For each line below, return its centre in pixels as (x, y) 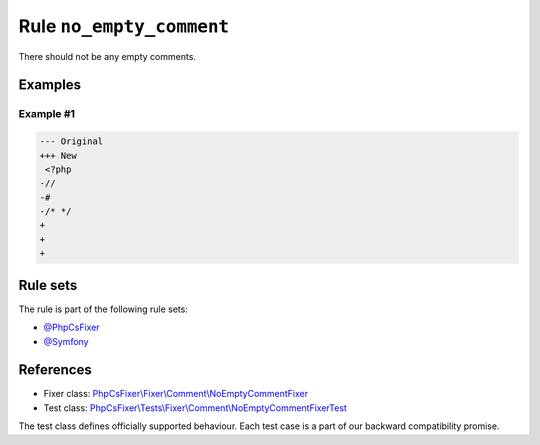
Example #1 (46, 114)
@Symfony (66, 341)
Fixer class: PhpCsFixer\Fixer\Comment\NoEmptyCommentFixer (176, 394)
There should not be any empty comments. (107, 56)
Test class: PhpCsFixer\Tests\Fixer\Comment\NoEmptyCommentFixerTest (195, 407)
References (55, 370)
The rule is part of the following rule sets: (103, 309)
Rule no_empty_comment (124, 26)
